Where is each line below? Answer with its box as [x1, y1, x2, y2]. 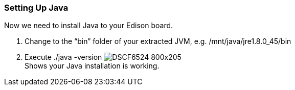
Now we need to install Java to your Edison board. [4, 21, 173, 30]
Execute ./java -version [25, 53, 102, 62]
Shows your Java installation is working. [25, 61, 160, 71]
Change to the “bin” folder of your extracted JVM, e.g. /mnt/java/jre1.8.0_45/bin [25, 37, 291, 46]
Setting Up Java [4, 3, 69, 13]
